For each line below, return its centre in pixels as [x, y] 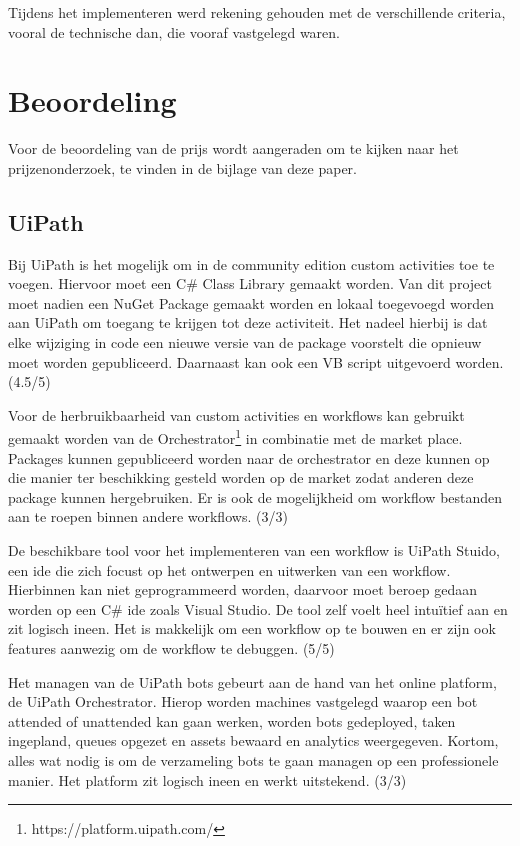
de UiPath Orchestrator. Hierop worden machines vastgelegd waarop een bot [243, 701]
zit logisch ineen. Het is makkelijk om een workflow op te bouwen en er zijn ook [252, 628]
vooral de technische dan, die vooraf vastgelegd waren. [174, 31]
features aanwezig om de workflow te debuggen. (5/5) [171, 648]
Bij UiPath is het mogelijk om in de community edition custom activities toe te [251, 263]
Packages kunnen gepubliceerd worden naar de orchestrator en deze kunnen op [249, 457]
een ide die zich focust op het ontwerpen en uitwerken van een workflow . [229, 569]
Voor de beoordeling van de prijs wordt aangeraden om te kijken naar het [233, 148]
